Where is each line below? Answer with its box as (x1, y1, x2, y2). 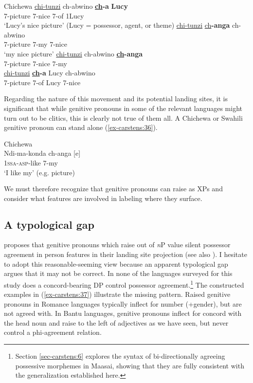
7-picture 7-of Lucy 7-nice (4, 77, 81, 87)
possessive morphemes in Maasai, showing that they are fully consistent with (15, 360, 244, 370)
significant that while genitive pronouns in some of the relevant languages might (4, 103, 242, 113)
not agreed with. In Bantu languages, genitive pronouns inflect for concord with (4, 308, 242, 318)
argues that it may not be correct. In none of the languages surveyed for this (4, 268, 233, 278)
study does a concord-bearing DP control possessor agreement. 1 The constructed (4, 278, 244, 290)
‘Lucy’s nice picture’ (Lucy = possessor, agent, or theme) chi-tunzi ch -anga (4, 20, 230, 30)
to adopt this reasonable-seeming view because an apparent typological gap (4, 258, 228, 269)
